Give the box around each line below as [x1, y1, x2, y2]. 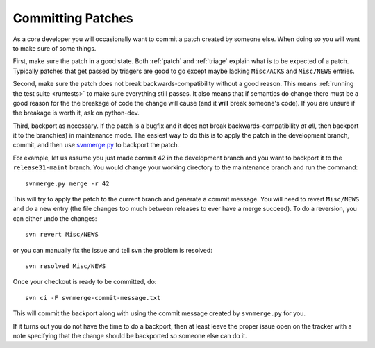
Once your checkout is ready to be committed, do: [12, 278, 157, 286]
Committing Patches [12, 10, 133, 26]
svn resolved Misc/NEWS [25, 262, 106, 270]
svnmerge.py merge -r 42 [25, 179, 110, 188]
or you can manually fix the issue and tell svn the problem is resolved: [12, 246, 213, 254]
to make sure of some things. [12, 44, 97, 52]
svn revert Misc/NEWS [25, 231, 99, 239]
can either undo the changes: [12, 214, 97, 222]
